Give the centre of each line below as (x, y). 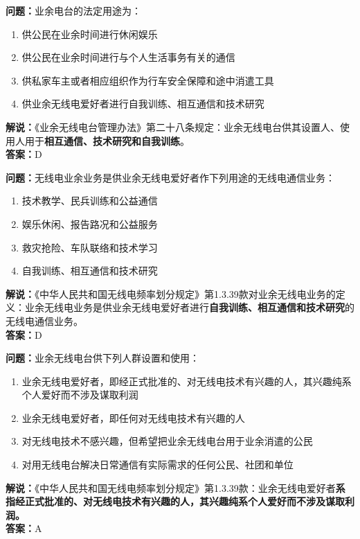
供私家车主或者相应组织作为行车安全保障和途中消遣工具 (148, 80)
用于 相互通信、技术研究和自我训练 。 (107, 140)
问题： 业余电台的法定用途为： (73, 10)
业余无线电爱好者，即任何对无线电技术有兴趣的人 (133, 417)
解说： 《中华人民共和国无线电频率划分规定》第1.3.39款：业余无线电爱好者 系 (175, 487)
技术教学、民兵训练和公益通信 (90, 201)
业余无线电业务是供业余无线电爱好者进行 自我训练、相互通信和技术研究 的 (189, 307)
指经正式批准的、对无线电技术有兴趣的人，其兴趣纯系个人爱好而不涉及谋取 (175, 501)
